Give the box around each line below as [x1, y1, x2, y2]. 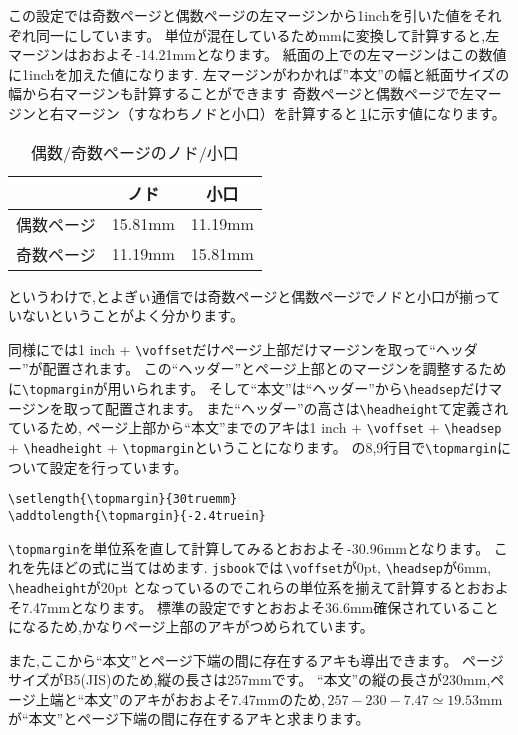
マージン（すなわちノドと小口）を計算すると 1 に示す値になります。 [63, 102, 506, 123]
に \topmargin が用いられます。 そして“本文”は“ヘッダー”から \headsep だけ [8, 378, 489, 398]
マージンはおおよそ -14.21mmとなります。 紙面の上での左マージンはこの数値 [8, 44, 507, 65]
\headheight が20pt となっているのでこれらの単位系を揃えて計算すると [8, 576, 467, 597]
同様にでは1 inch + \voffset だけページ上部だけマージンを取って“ [8, 338, 436, 359]
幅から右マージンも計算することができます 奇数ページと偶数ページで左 [8, 83, 474, 104]
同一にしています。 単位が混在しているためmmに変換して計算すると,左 [35, 24, 500, 45]
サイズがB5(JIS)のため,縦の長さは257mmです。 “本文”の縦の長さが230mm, [8, 669, 491, 690]
